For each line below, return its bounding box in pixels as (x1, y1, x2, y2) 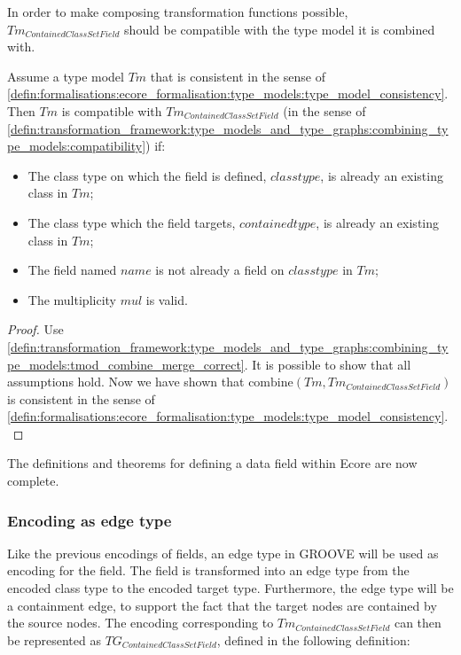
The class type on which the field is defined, (27, 166, 267, 184)
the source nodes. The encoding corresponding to (7, 613, 274, 632)
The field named (27, 261, 117, 279)
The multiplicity (27, 290, 116, 308)
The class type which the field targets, (27, 213, 236, 231)
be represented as (7, 630, 101, 649)
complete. (7, 472, 59, 490)
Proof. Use (7, 320, 64, 339)
